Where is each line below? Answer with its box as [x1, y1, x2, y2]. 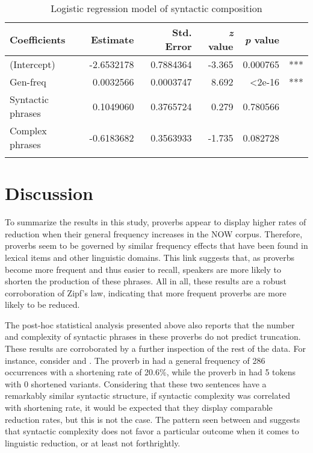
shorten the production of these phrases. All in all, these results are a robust [5, 275, 287, 287]
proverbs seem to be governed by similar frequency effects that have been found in [5, 239, 308, 252]
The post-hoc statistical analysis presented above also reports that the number [5, 318, 295, 331]
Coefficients [10, 32, 66, 46]
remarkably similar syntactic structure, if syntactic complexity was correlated [5, 389, 290, 402]
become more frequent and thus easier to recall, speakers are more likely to [5, 263, 282, 275]
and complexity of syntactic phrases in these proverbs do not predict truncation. [5, 330, 301, 343]
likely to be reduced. [5, 298, 80, 311]
